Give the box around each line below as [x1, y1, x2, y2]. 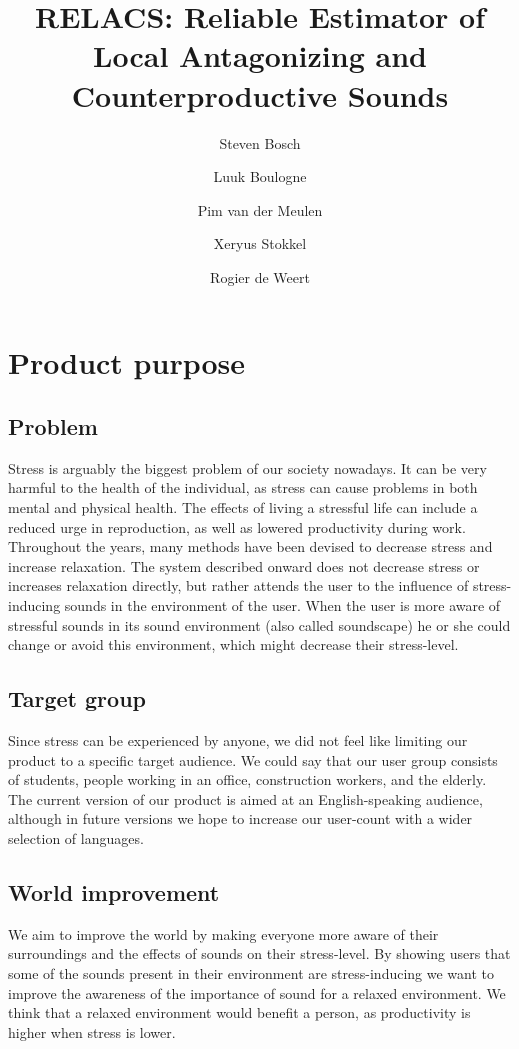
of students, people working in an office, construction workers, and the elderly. [8, 769, 487, 790]
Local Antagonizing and [93, 35, 427, 76]
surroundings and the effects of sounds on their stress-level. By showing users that [8, 943, 511, 964]
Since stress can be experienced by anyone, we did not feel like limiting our [8, 730, 468, 750]
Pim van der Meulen [197, 199, 323, 220]
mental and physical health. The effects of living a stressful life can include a [8, 497, 478, 518]
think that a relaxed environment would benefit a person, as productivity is [8, 1002, 471, 1023]
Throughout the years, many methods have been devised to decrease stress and [8, 536, 493, 557]
